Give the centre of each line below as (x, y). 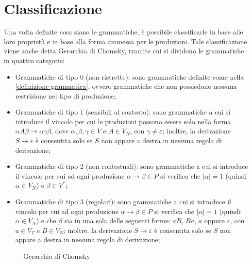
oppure (214, 221)
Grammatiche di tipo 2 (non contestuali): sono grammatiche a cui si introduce (132, 166)
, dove (60, 131)
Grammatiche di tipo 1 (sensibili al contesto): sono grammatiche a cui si (123, 112)
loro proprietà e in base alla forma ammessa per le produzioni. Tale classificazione (126, 41)
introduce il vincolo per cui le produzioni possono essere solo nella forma (123, 121)
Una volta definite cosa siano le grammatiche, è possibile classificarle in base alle (124, 32)
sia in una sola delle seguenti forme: (117, 221)
